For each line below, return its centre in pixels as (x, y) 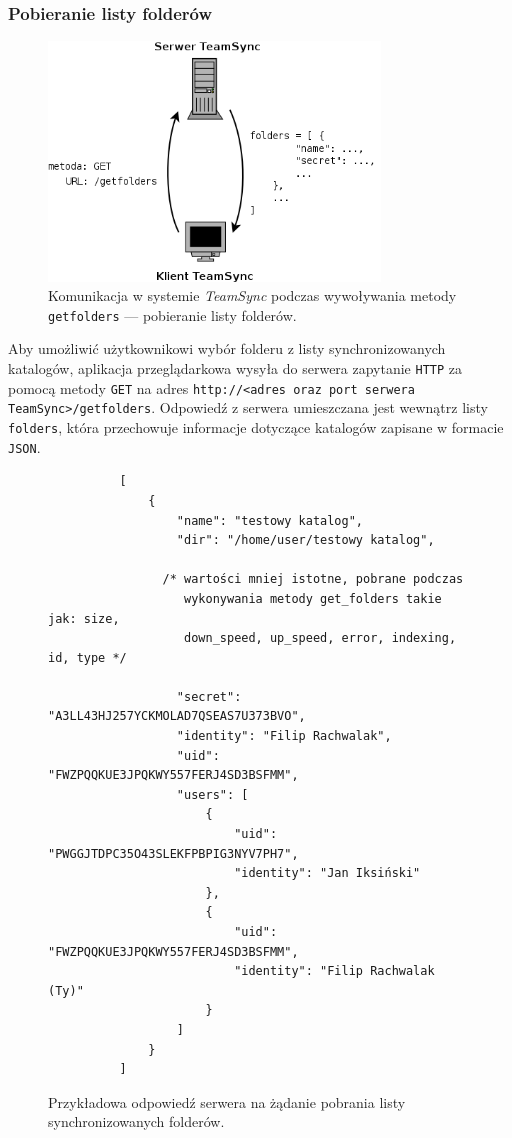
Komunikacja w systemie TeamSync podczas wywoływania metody (252, 295)
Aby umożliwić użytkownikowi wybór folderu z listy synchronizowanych (227, 348)
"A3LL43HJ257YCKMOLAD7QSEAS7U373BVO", (177, 716)
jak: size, (84, 618)
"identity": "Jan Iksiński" (327, 873)
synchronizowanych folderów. (136, 1121)
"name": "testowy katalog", (269, 520)
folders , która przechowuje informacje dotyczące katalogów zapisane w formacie (256, 427)
